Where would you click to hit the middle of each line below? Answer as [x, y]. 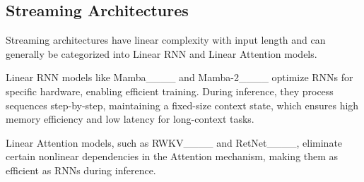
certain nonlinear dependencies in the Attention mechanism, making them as [172, 156]
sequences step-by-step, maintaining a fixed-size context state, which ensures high [182, 105]
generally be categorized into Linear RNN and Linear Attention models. [162, 53]
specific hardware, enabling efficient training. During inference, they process [170, 91]
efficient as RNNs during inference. [81, 170]
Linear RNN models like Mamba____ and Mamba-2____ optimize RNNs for [180, 77]
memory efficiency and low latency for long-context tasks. [130, 119]
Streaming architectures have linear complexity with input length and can [166, 40]
